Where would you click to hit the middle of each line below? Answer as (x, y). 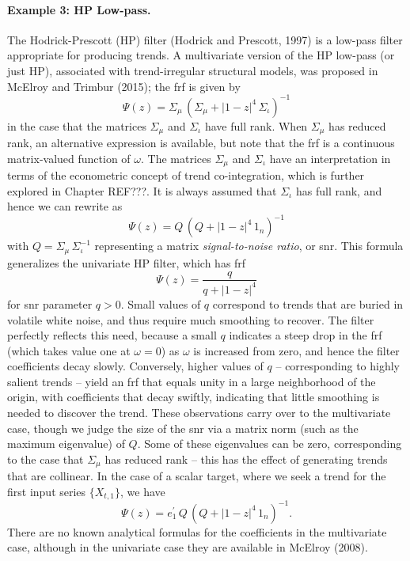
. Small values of (161, 303)
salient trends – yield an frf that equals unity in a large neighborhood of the (192, 381)
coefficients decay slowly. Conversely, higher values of (135, 366)
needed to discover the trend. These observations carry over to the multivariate (199, 413)
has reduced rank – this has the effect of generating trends (246, 459)
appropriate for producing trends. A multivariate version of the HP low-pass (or (201, 55)
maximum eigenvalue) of (66, 443)
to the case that (46, 459)
